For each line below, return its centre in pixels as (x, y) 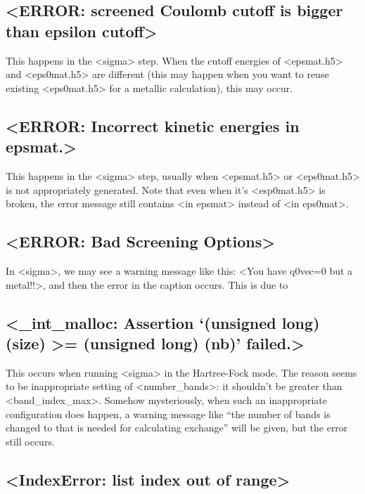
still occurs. (30, 441)
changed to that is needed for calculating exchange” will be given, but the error (177, 428)
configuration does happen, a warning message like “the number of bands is (168, 414)
